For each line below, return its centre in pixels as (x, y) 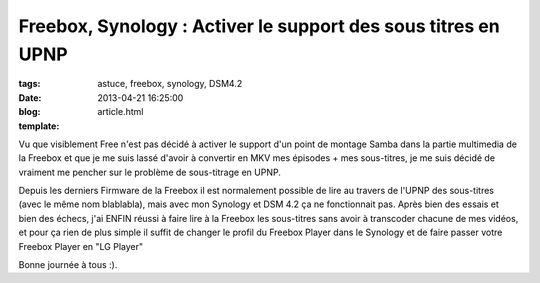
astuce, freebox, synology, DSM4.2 (170, 84)
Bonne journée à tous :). (68, 265)
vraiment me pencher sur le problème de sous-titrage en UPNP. (150, 172)
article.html (120, 112)
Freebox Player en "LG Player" (81, 246)
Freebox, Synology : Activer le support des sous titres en (259, 26)
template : (39, 126)
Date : (30, 97)
